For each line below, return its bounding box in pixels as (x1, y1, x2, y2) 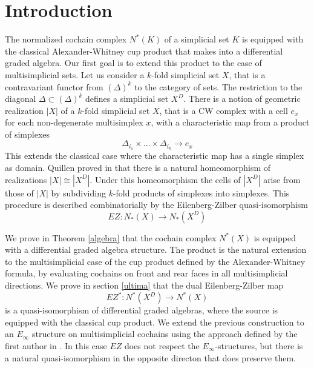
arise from (263, 173, 301, 186)
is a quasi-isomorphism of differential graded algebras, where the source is (5, 304, 278, 316)
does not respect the (124, 339, 200, 352)
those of (5, 186, 34, 199)
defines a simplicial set (85, 92, 169, 105)
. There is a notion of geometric (183, 92, 301, 105)
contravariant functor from (5, 80, 103, 93)
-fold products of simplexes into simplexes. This (113, 186, 290, 199)
